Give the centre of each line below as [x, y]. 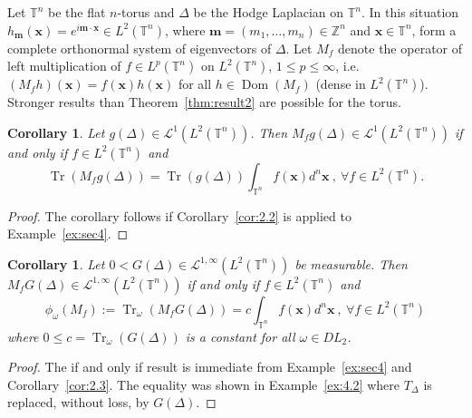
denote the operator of [400, 48]
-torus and [146, 12]
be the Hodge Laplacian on [269, 12]
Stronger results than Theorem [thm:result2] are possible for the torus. [204, 102]
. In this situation [410, 12]
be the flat [77, 12]
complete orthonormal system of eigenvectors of [140, 48]
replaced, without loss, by [78, 402]
